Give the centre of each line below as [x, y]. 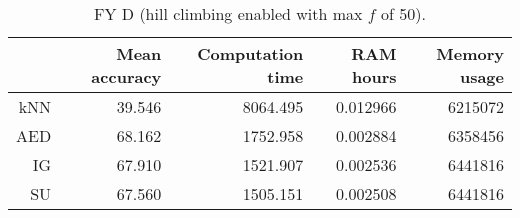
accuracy [126, 76]
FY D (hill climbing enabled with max [228, 13]
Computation [250, 53]
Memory [470, 53]
